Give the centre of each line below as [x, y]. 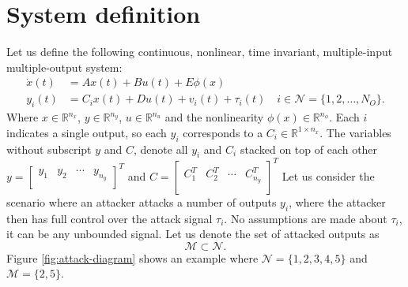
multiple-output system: [64, 67]
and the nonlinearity [214, 117]
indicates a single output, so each [87, 132]
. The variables [355, 132]
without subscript [49, 149]
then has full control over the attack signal [110, 218]
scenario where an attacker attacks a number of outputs [142, 201]
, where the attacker [337, 201]
